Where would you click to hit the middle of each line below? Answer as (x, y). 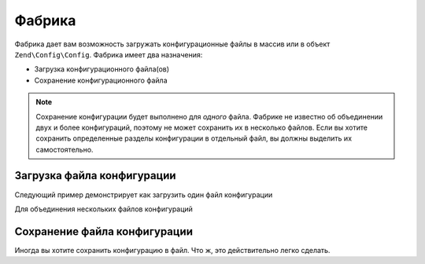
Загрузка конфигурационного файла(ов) (102, 69)
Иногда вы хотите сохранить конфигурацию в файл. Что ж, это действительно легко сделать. (172, 250)
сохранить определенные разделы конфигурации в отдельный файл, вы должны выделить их (194, 138)
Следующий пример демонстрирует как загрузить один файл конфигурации (144, 194)
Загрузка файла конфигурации (95, 176)
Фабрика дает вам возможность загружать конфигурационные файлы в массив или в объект (172, 44)
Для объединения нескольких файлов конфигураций (103, 209)
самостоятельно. (65, 149)
